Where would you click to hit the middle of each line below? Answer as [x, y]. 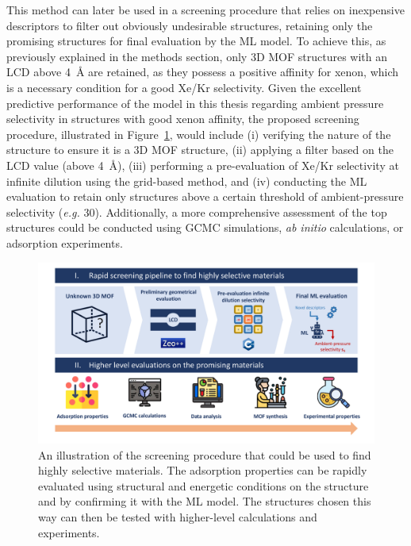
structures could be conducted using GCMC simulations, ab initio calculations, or [205, 227]
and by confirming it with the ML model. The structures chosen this [205, 501]
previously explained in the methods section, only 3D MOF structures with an [197, 56]
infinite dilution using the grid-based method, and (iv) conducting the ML [187, 181]
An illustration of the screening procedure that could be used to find [205, 454]
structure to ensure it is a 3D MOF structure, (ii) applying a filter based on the [200, 150]
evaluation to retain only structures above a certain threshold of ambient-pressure [205, 196]
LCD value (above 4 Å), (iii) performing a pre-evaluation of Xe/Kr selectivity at [203, 165]
